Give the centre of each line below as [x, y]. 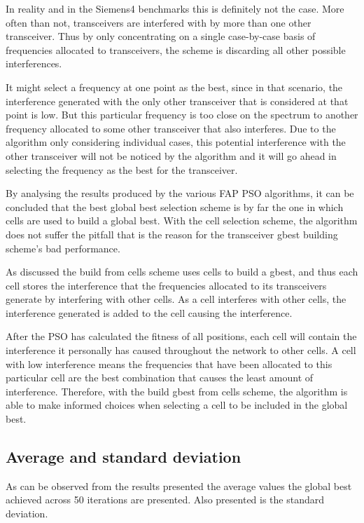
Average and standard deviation [124, 457]
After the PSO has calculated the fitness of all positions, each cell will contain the [181, 336]
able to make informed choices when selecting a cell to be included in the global [177, 405]
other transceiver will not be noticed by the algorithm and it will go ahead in [171, 155]
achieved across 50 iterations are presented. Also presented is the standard [165, 500]
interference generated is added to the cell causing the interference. [149, 312]
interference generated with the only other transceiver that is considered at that [177, 101]
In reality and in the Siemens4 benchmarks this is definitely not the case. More [175, 8]
